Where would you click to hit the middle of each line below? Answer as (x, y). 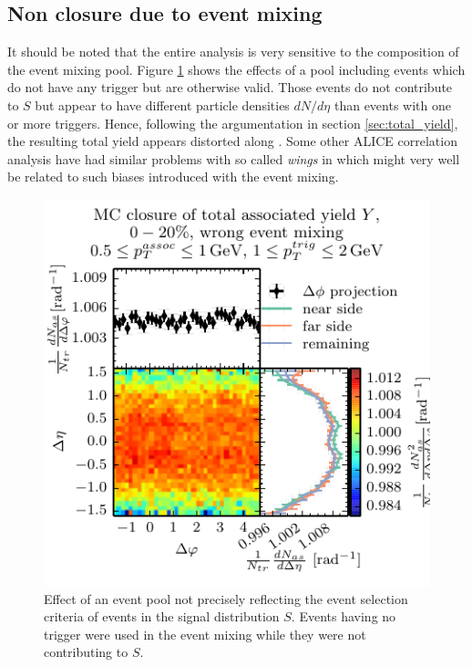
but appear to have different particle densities (162, 104)
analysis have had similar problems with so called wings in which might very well (234, 158)
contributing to (86, 652)
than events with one (392, 104)
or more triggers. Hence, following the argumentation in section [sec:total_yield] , (233, 123)
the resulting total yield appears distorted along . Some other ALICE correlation (232, 141)
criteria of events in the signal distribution (162, 616)
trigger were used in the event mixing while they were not (205, 634)
